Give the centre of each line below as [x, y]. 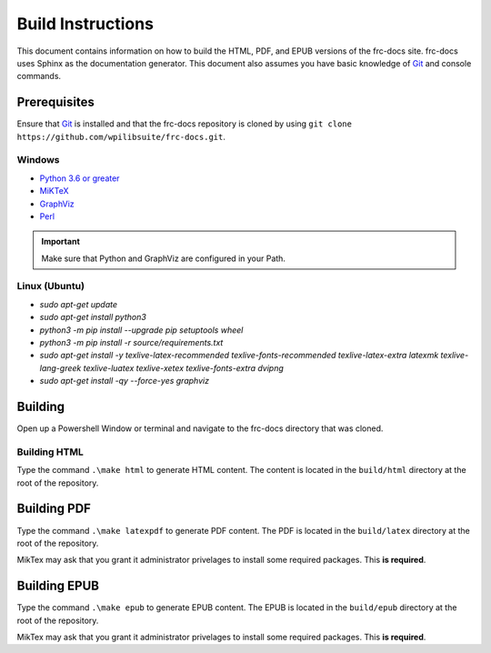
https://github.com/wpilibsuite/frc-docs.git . [121, 136]
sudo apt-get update [79, 304]
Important [61, 242]
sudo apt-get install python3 [93, 317]
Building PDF [54, 509]
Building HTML [50, 452]
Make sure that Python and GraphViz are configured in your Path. [164, 258]
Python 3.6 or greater [80, 178]
